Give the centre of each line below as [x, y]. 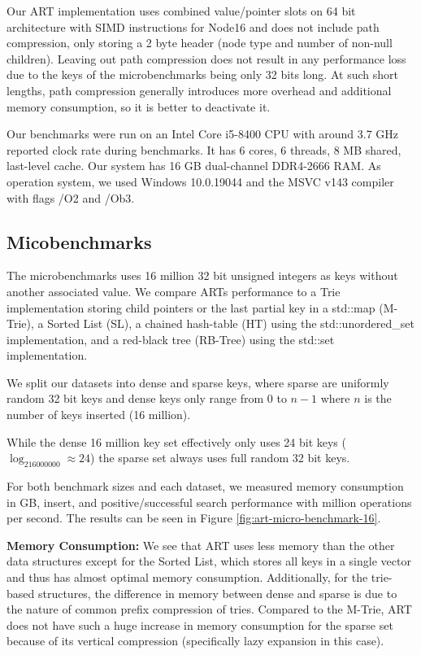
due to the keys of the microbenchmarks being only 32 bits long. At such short [202, 74]
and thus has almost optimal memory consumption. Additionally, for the [187, 577]
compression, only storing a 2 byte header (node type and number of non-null [200, 43]
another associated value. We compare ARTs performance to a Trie [174, 291]
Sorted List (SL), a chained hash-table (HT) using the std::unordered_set [231, 323]
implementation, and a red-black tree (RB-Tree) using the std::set [171, 339]
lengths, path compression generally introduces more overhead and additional [199, 90]
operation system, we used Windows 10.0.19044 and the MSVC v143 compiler [200, 181]
